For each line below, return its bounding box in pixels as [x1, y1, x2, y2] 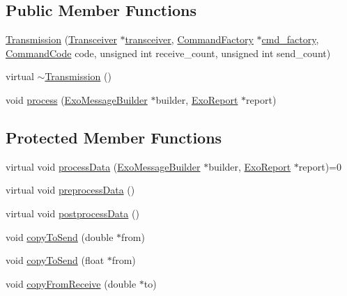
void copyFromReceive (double [6, 276, 137, 290]
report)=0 [298, 159, 341, 173]
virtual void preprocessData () [6, 182, 135, 197]
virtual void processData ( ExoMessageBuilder [6, 159, 201, 173]
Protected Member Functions [6, 126, 222, 148]
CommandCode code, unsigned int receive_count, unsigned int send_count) [6, 45, 331, 60]
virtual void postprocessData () [6, 205, 139, 220]
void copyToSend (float [6, 253, 105, 267]
